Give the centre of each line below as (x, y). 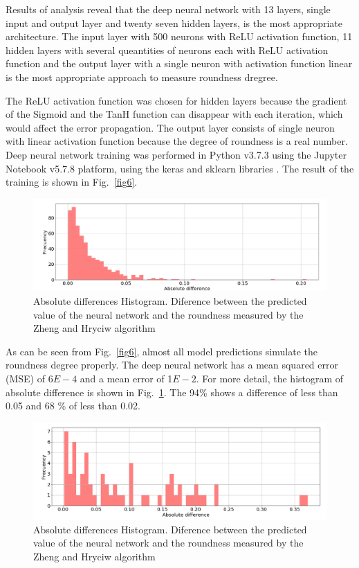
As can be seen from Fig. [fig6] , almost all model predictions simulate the (162, 351)
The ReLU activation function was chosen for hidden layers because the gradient (176, 100)
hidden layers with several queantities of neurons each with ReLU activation (167, 50)
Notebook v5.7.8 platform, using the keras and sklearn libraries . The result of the (180, 168)
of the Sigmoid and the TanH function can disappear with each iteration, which (174, 114)
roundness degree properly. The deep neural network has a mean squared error (172, 365)
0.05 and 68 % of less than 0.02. (73, 406)
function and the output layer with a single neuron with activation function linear (179, 63)
